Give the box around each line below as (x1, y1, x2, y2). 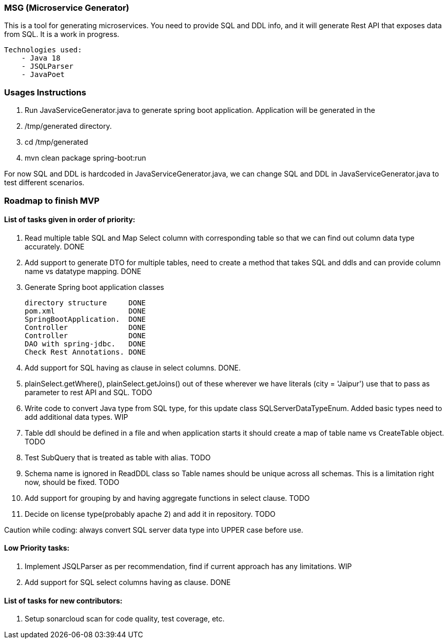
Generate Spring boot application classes (25, 282, 164, 291)
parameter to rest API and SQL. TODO (25, 387, 152, 397)
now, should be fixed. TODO (25, 477, 120, 486)
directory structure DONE (25, 298, 146, 307)
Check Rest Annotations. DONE (25, 347, 146, 356)
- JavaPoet (21, 70, 65, 79)
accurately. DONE (25, 242, 85, 251)
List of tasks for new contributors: (4, 596, 123, 605)
